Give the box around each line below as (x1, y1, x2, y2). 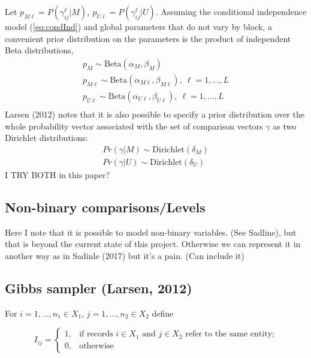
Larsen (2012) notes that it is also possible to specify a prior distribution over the (5, 107, 304, 120)
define (152, 306, 174, 319)
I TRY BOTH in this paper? (5, 168, 110, 180)
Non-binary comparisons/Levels (5, 197, 206, 216)
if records (79, 330, 113, 339)
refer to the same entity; (185, 330, 274, 339)
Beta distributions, (5, 44, 74, 56)
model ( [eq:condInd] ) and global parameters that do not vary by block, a (5, 20, 272, 32)
